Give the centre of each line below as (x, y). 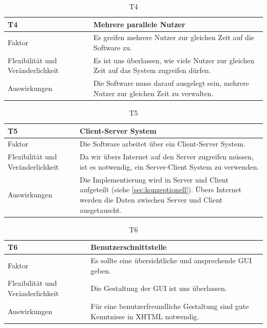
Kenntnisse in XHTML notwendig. (145, 316)
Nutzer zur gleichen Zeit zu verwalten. (153, 93)
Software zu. (112, 48)
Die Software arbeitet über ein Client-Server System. (163, 144)
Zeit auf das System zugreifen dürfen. (152, 70)
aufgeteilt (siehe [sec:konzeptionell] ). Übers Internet (161, 189)
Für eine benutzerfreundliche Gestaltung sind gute (170, 306)
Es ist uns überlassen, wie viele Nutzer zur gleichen (174, 60)
